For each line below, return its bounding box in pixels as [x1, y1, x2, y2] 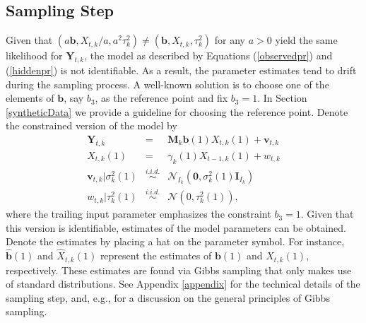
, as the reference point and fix [95, 90, 228, 105]
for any [214, 33, 245, 47]
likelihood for [6, 48, 63, 63]
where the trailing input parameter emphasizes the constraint [6, 206, 271, 221]
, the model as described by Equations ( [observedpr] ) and [84, 48, 333, 63]
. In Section [257, 90, 307, 105]
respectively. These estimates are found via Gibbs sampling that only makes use [6, 262, 352, 277]
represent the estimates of [100, 248, 212, 263]
